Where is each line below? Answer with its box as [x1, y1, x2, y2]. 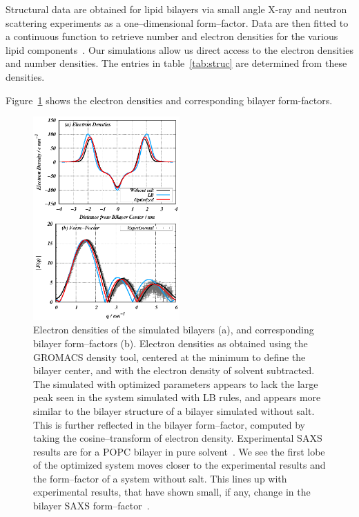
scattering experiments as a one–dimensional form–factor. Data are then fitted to [6, 15, 349, 30]
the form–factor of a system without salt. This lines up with [33, 471, 287, 485]
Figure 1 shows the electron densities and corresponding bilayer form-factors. [6, 92, 333, 107]
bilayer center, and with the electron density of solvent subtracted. [33, 363, 315, 378]
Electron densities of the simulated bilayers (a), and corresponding [33, 322, 314, 337]
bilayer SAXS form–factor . [33, 498, 150, 513]
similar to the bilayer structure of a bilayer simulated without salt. [33, 403, 315, 418]
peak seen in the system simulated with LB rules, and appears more [33, 390, 321, 404]
